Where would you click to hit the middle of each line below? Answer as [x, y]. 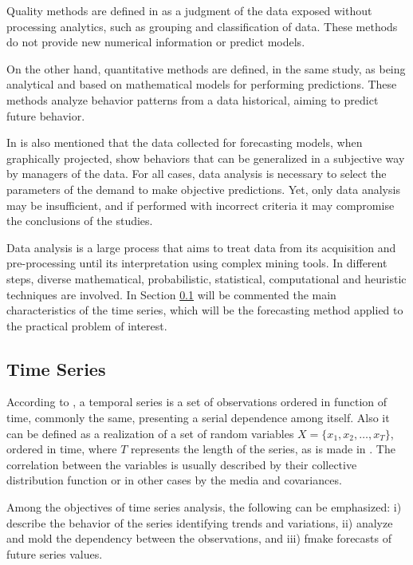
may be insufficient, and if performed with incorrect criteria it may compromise [201, 205]
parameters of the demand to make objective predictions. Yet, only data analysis [203, 189]
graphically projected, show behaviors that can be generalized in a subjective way [206, 158]
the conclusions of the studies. [80, 221]
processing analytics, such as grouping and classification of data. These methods [202, 26]
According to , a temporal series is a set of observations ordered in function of [197, 402]
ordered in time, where [62, 449]
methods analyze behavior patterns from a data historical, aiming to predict [193, 99]
